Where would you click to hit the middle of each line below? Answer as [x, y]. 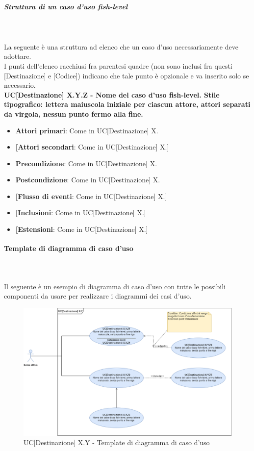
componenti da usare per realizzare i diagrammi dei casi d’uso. [98, 296]
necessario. [20, 85]
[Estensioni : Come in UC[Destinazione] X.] [82, 229]
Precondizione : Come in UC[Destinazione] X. [86, 163]
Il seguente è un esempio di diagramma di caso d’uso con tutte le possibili [115, 286]
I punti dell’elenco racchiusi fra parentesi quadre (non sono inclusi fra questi [118, 65]
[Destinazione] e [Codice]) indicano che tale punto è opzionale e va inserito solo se [127, 75]
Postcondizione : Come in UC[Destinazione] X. [88, 180]
